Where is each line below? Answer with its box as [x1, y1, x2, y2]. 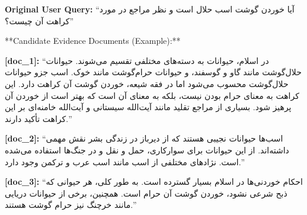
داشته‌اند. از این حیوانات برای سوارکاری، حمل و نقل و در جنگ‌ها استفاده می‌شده [5, 143, 289, 156]
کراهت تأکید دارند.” [5, 112, 71, 124]
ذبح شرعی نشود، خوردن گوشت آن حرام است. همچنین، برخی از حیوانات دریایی [5, 187, 287, 199]
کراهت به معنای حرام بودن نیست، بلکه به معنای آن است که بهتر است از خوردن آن [5, 89, 299, 101]
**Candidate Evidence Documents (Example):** [5, 34, 181, 47]
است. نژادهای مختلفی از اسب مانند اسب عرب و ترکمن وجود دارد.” [5, 155, 244, 168]
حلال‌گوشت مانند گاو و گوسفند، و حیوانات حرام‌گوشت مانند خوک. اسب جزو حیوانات [5, 66, 302, 78]
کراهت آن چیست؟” [5, 14, 74, 27]
